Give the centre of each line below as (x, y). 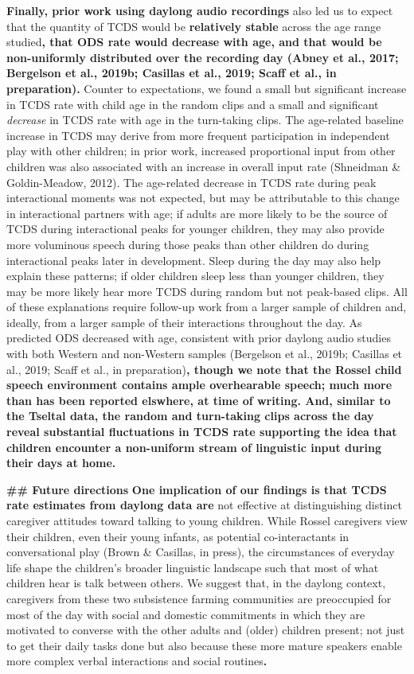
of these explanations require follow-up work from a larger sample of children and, (207, 307)
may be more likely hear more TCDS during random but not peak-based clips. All (207, 291)
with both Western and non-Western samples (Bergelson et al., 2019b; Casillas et (205, 354)
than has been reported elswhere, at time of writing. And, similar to (199, 400)
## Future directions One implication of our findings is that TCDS (197, 489)
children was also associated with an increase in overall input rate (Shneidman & (204, 166)
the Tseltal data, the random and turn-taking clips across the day (190, 416)
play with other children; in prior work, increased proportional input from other (201, 151)
